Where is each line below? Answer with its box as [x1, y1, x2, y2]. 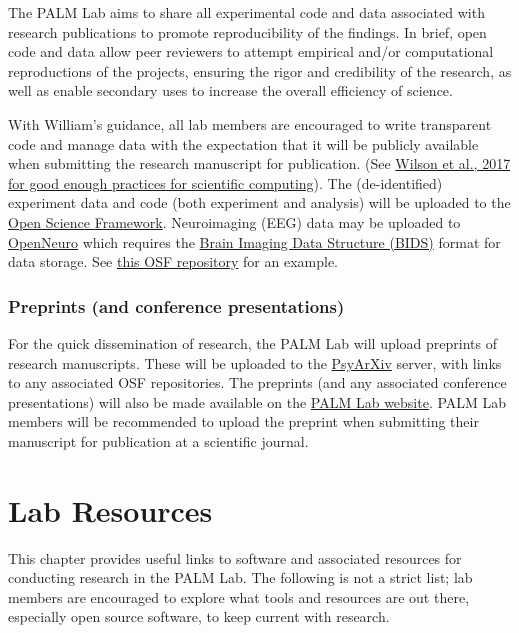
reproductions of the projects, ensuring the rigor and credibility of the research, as [8, 60, 512, 81]
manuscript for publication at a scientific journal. [8, 430, 309, 451]
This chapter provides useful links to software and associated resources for [8, 547, 462, 568]
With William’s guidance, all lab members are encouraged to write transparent [8, 113, 492, 134]
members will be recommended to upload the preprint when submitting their [8, 411, 479, 432]
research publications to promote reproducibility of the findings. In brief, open [8, 21, 487, 42]
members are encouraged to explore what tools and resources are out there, [8, 586, 470, 607]
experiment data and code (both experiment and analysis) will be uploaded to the [8, 192, 511, 213]
